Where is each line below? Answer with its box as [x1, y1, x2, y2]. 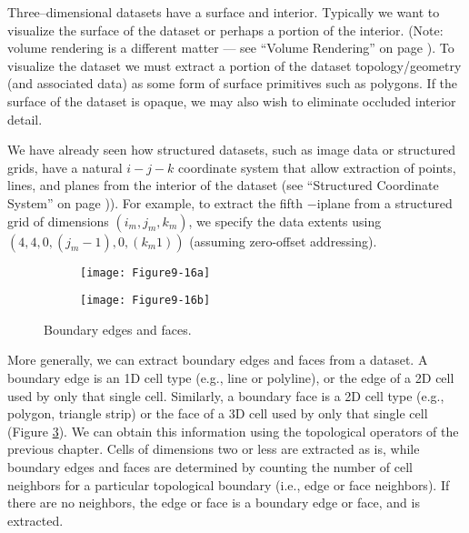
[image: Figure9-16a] [80, 266, 211, 279]
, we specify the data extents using [188, 211, 382, 230]
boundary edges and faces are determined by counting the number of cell [7, 458, 413, 476]
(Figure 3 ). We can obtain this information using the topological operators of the [7, 421, 459, 440]
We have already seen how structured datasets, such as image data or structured [7, 140, 456, 159]
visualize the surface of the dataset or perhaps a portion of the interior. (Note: [7, 20, 444, 39]
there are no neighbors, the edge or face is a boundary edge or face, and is [7, 493, 420, 512]
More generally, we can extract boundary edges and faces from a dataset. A [7, 350, 428, 369]
